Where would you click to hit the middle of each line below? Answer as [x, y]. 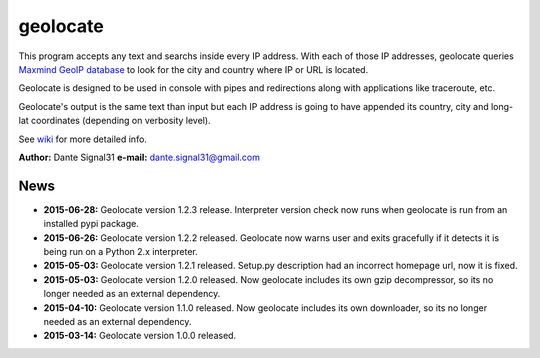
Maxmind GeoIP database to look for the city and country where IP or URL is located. [193, 69]
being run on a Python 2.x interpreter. [121, 251]
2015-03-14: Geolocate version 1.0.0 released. [140, 336]
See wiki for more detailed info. [82, 139]
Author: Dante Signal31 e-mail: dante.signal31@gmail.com [139, 157]
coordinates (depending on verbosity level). [120, 121]
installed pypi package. [91, 224]
